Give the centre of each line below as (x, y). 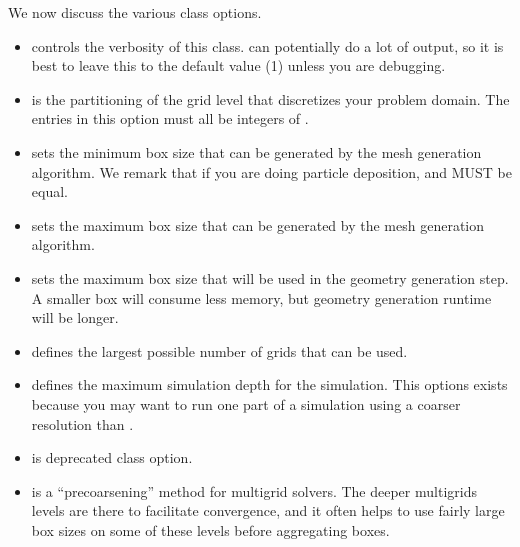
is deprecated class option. (112, 457)
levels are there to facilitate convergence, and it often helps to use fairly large (268, 510)
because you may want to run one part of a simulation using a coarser (246, 403)
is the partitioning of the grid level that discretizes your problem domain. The (270, 98)
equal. (49, 191)
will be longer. (75, 317)
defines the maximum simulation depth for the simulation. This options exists (269, 384)
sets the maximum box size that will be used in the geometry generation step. (270, 277)
